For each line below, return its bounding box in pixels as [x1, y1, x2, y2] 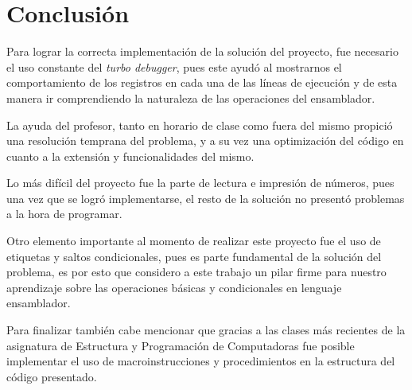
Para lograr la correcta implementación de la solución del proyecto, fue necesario [6, 43, 398, 60]
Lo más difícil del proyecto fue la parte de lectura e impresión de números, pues [6, 174, 395, 191]
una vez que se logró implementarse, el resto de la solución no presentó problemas [6, 189, 405, 206]
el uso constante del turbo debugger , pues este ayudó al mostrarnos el [6, 58, 342, 75]
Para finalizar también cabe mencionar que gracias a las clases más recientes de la [6, 322, 406, 338]
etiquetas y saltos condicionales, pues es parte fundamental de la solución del [6, 248, 382, 264]
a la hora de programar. [6, 205, 122, 222]
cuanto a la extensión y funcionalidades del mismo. [6, 147, 255, 164]
